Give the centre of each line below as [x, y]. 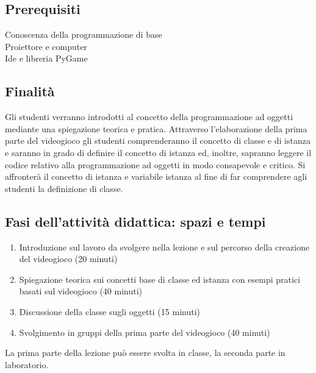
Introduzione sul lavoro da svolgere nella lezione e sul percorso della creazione [164, 247]
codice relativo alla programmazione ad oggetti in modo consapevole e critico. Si [155, 164]
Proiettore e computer [46, 46]
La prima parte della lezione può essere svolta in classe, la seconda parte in [145, 353]
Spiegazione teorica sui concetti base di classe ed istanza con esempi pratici [160, 279]
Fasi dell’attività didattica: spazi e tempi [135, 221]
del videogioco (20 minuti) [68, 259]
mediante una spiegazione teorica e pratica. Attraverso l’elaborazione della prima [156, 128]
